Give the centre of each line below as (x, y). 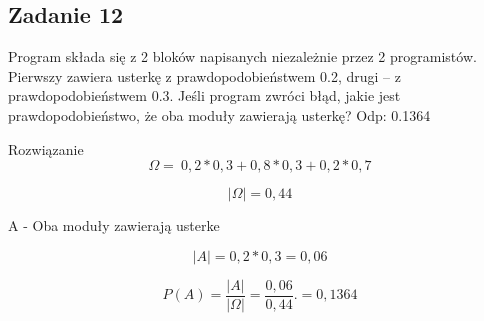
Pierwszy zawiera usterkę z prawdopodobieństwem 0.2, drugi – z (204, 75)
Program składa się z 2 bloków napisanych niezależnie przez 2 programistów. (242, 56)
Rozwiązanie (46, 148)
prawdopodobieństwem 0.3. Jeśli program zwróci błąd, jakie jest (204, 95)
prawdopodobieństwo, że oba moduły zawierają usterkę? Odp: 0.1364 (219, 114)
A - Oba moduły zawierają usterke (114, 225)
